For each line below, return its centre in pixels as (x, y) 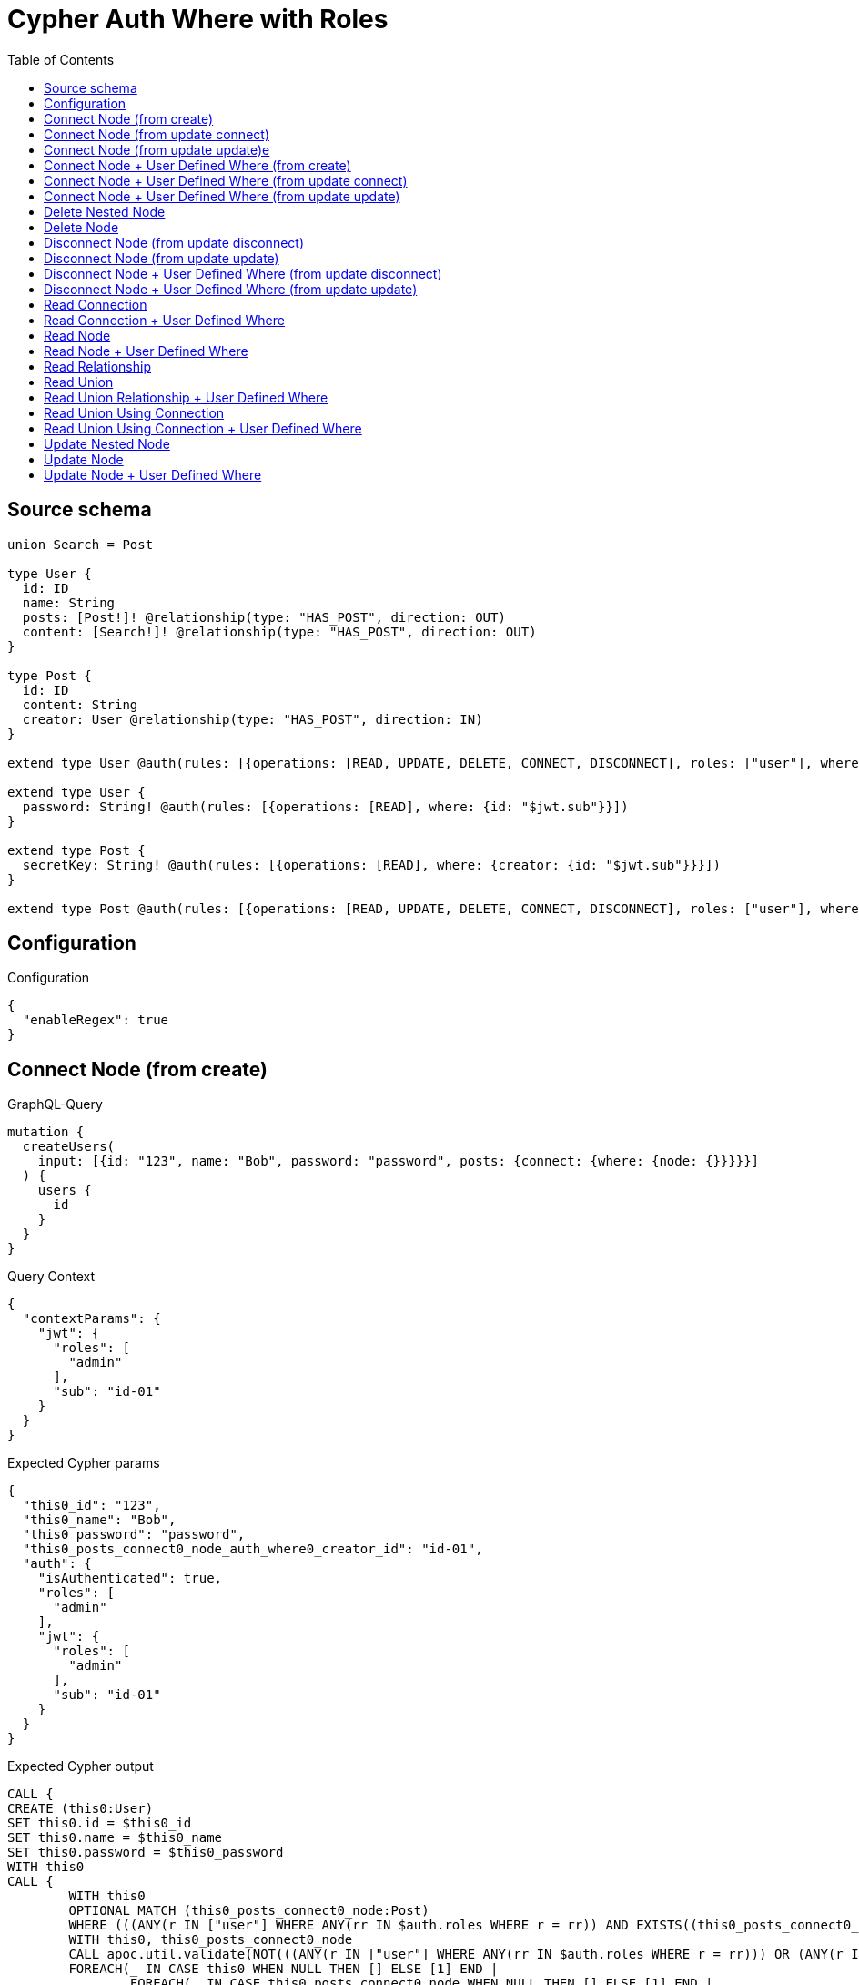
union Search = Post (81, 544)
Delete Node (81, 227)
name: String (69, 602)
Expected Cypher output (81, 1766)
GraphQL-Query (55, 1104)
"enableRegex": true (96, 1020)
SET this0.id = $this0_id (100, 1823)
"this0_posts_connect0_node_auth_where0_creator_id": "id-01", (253, 1549)
